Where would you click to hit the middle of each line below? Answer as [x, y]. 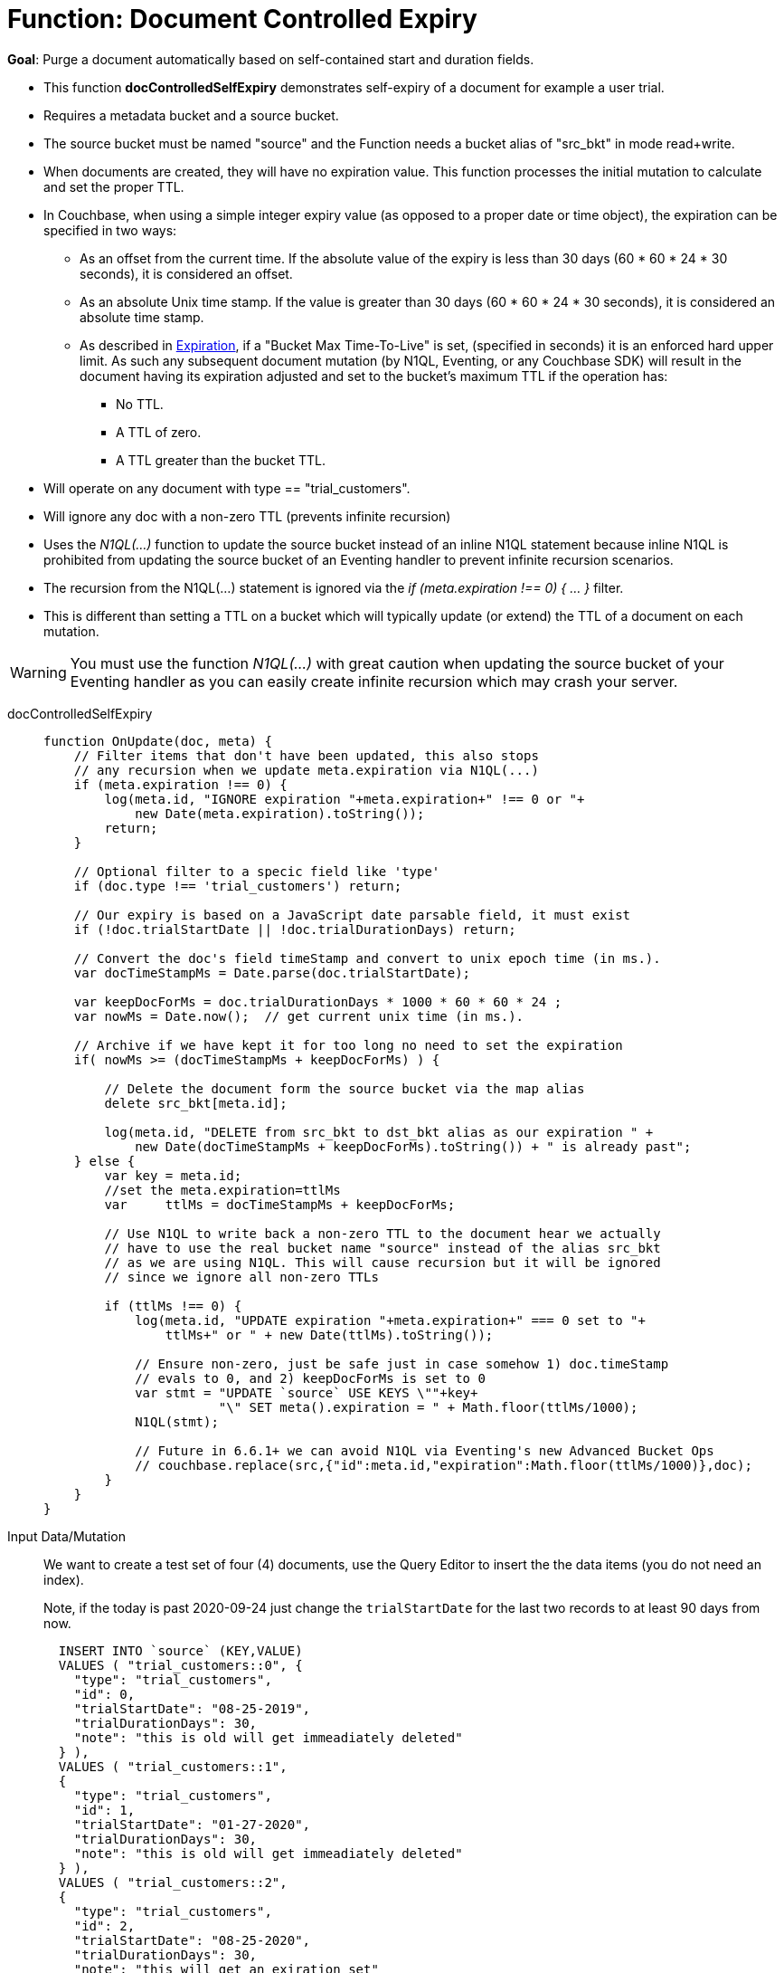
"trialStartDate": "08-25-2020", [192, 1940]
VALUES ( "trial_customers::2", [173, 1882]
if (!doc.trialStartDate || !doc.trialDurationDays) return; [295, 929]
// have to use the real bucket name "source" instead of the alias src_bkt [383, 1248]
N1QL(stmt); [177, 1421]
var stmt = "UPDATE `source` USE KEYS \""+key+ [307, 1392]
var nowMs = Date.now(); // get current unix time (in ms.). [299, 1016]
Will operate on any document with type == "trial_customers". [227, 488]
